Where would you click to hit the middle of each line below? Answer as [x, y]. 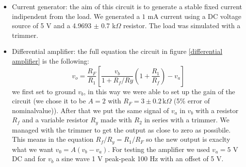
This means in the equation [53, 139]
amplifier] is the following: [50, 60]
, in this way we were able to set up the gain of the [159, 91]
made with [116, 120]
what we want [33, 149]
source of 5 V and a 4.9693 [52, 25]
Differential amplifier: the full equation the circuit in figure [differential [117, 51]
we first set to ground [44, 91]
